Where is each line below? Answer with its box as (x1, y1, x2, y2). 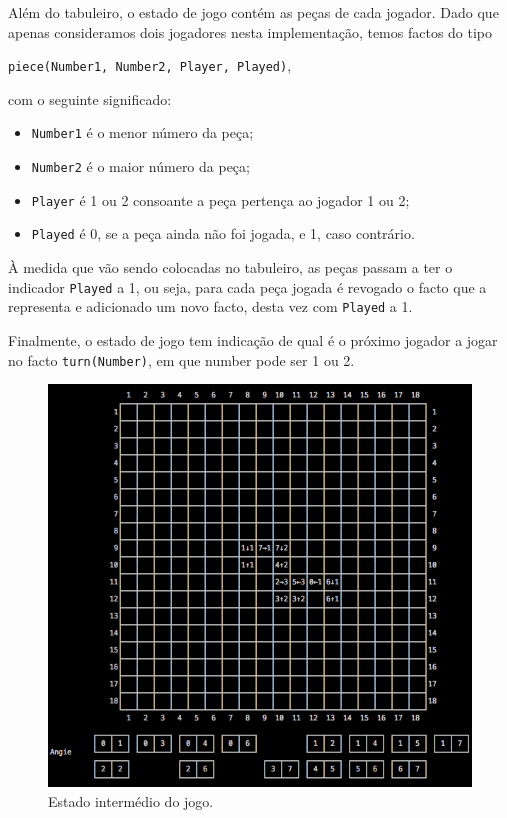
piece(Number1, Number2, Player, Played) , (8, 55, 292, 76)
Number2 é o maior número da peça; (31, 156, 250, 177)
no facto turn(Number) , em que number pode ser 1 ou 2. (8, 349, 355, 370)
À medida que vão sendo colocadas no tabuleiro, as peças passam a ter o (8, 257, 453, 278)
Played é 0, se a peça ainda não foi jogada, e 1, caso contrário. (31, 223, 415, 244)
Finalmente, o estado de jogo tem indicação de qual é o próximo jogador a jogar (8, 329, 498, 350)
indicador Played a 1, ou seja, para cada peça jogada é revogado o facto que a (8, 276, 487, 297)
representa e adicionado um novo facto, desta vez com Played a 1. (8, 296, 413, 317)
